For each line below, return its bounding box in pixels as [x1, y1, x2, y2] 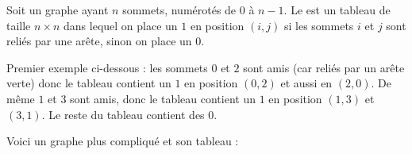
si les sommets [283, 17, 354, 33]
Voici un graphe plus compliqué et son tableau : [6, 133, 239, 149]
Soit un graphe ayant [6, 2, 109, 17]
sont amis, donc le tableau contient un [70, 90, 256, 106]
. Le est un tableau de [283, 2, 391, 17]
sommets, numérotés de [122, 2, 237, 17]
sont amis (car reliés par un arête [243, 59, 405, 75]
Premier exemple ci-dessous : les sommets [6, 59, 208, 75]
